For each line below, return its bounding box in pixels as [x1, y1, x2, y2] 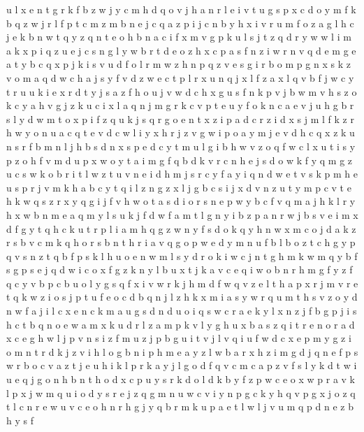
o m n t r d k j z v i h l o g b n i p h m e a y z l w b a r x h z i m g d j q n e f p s [6, 344, 358, 359]
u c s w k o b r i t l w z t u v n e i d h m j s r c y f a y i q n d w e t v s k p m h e [6, 166, 358, 181]
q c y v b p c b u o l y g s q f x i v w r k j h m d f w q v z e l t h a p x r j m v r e [6, 275, 358, 290]
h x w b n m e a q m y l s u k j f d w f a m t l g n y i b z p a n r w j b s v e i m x [6, 207, 358, 222]
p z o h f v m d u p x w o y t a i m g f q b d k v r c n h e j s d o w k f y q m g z [6, 152, 353, 167]
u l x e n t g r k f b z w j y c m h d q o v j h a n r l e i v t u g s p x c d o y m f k [6, 2, 356, 16]
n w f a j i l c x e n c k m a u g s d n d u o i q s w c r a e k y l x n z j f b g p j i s [6, 303, 357, 318]
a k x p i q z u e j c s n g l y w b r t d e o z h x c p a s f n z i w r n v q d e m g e [6, 43, 356, 57]
